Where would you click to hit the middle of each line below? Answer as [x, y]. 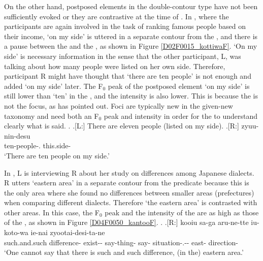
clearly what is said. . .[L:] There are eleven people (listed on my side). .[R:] [122, 126]
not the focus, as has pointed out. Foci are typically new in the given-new [119, 105]
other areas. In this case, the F [52, 212]
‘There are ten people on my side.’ [57, 155]
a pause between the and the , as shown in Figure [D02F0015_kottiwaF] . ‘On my [131, 46]
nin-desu [17, 135]
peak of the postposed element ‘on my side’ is [179, 86]
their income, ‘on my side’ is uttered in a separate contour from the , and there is [131, 36]
